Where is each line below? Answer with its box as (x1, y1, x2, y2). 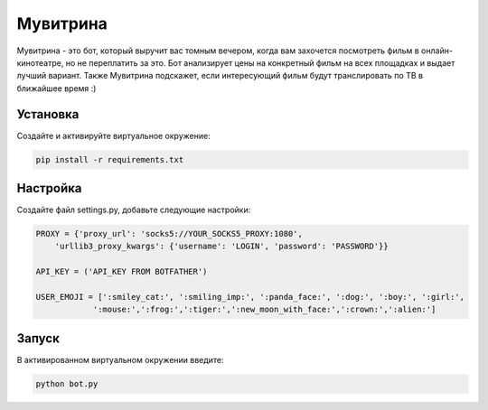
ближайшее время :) (16, 82, 97, 94)
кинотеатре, (16, 57, 64, 68)
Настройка (16, 181, 82, 196)
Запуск (16, 331, 61, 346)
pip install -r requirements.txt (35, 154, 184, 164)
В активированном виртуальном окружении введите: (16, 354, 224, 365)
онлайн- (420, 45, 454, 56)
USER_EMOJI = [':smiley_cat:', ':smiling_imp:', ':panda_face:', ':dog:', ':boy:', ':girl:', (35, 292, 465, 303)
